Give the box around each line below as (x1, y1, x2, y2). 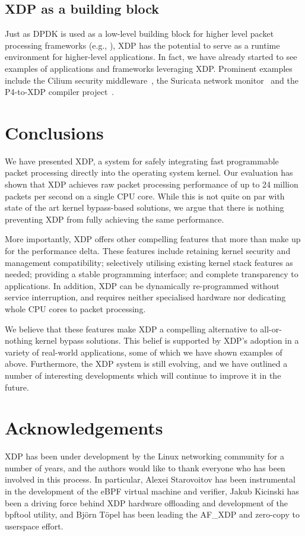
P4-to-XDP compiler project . (5, 85, 115, 98)
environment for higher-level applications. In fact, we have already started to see (5, 50, 297, 63)
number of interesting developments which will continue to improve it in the (5, 369, 281, 381)
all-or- (260, 322, 282, 335)
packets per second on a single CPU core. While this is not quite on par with (5, 189, 285, 202)
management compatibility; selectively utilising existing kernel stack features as (5, 256, 293, 268)
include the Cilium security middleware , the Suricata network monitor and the (5, 74, 298, 86)
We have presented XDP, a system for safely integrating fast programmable (5, 154, 279, 167)
